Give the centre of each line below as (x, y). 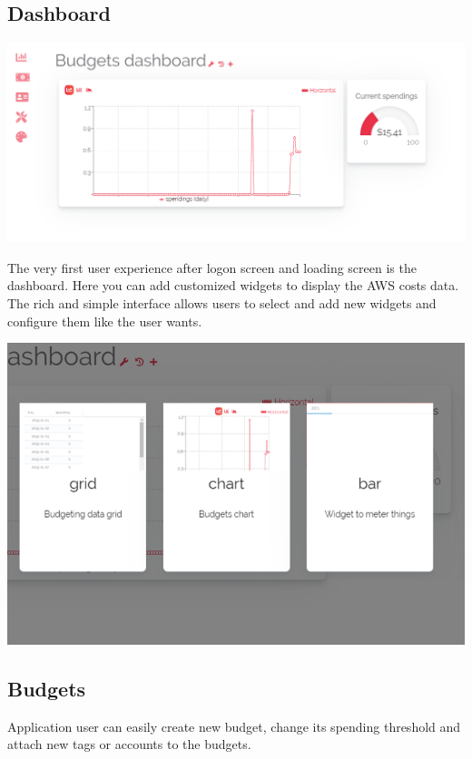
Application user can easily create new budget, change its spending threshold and (234, 726)
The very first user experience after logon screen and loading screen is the (212, 267)
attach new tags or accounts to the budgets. (129, 744)
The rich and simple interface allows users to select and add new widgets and (222, 302)
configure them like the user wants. (105, 321)
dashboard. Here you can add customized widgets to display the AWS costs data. (233, 285)
